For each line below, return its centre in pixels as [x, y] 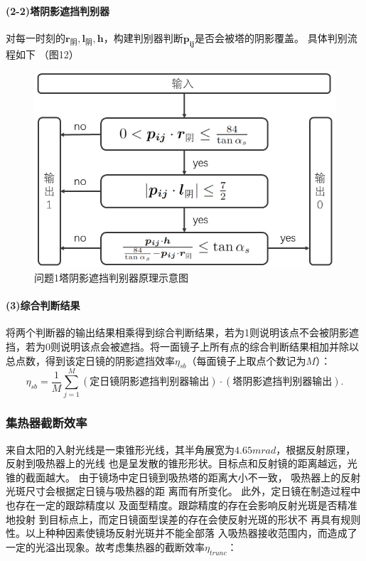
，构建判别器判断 [143, 37]
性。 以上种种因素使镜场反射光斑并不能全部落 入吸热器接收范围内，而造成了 [182, 533]
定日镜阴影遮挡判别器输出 [150, 382]
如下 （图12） [47, 54]
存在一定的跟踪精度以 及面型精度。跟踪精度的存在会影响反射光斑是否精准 [186, 505]
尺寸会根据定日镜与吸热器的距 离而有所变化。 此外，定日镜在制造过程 [188, 491]
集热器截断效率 [47, 423]
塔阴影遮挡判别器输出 [282, 382]
